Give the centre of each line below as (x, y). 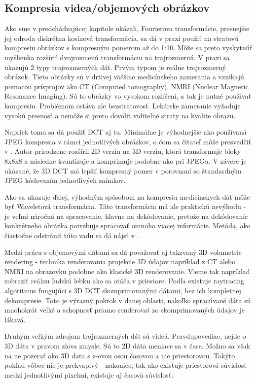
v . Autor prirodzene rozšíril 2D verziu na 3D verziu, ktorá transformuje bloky (123, 151)
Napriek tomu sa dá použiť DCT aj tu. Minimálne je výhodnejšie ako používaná (126, 132)
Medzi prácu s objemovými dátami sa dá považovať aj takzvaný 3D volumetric (123, 252)
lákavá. (15, 319)
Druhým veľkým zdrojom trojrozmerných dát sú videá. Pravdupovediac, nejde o (125, 336)
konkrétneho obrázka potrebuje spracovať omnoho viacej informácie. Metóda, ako (128, 226)
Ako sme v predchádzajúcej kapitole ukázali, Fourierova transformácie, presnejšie (127, 28)
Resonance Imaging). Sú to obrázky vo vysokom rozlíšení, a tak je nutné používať (128, 96)
